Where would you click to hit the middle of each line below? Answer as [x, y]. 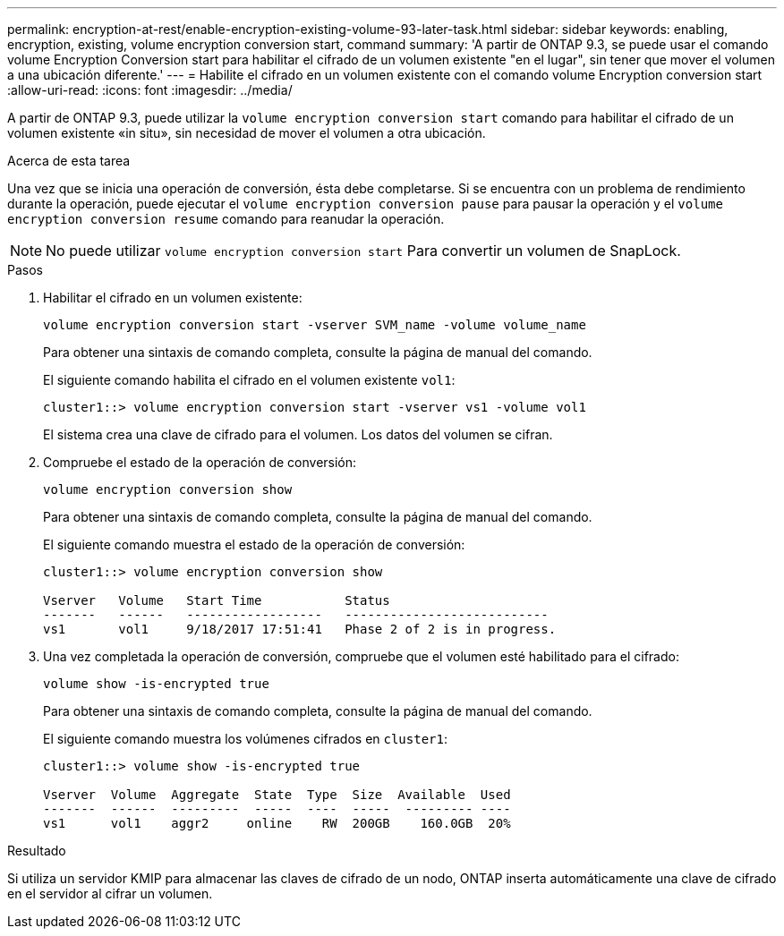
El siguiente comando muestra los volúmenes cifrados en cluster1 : [245, 739]
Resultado [37, 851]
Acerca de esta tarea [69, 161]
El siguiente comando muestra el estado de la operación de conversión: [254, 545]
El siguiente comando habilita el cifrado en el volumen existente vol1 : [249, 380]
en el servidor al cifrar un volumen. [110, 893]
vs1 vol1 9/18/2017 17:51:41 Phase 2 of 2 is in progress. [300, 629]
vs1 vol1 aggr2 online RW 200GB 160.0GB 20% [277, 823]
